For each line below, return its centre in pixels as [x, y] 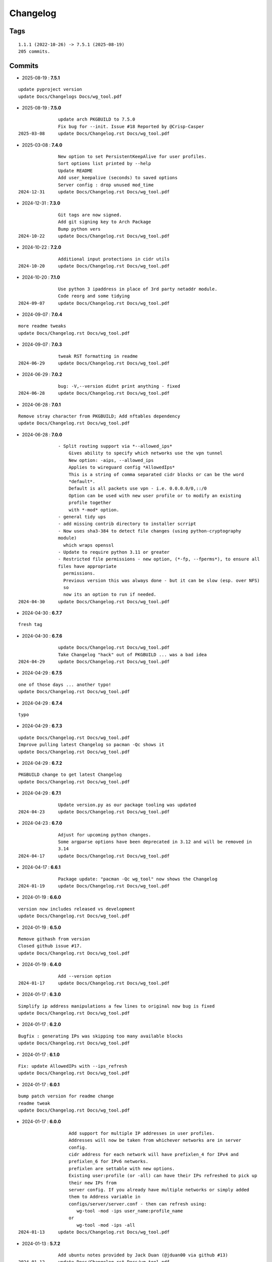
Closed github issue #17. [50, 946]
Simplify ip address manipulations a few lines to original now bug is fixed [117, 1006]
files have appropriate [87, 566]
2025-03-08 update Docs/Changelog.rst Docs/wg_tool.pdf [94, 134]
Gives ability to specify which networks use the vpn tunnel [146, 453]
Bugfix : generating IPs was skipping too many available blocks [101, 1036]
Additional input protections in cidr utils [114, 259]
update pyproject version [50, 89]
